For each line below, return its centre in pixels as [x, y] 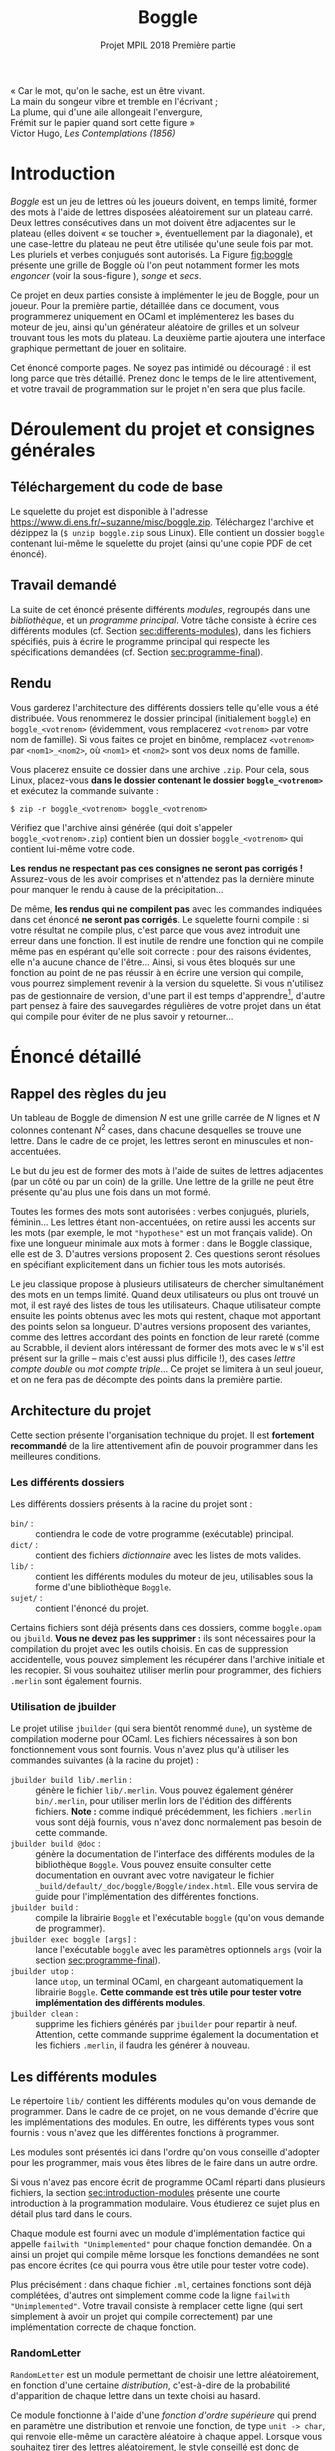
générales [53, 450]
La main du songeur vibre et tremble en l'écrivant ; [114, 101]
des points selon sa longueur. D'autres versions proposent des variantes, [161, 1326]
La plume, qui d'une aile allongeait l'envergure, [106, 112]
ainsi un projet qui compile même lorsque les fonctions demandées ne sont [165, 2255]
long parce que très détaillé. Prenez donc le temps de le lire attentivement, [163, 378]
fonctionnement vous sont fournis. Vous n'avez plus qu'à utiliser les [150, 1750]
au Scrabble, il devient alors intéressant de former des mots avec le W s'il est [167, 1347]
